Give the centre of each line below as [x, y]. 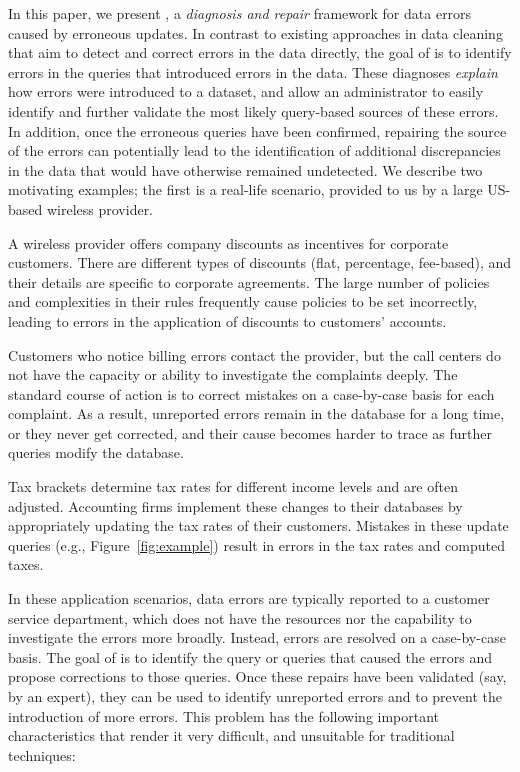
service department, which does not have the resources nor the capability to [240, 617]
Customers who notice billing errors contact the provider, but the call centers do [254, 354]
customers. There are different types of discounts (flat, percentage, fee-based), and [260, 262]
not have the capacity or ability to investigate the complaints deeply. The [233, 374]
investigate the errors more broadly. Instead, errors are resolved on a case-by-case [257, 637]
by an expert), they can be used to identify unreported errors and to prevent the [255, 696]
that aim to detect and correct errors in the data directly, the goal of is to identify [260, 52]
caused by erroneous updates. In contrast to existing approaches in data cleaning [255, 32]
